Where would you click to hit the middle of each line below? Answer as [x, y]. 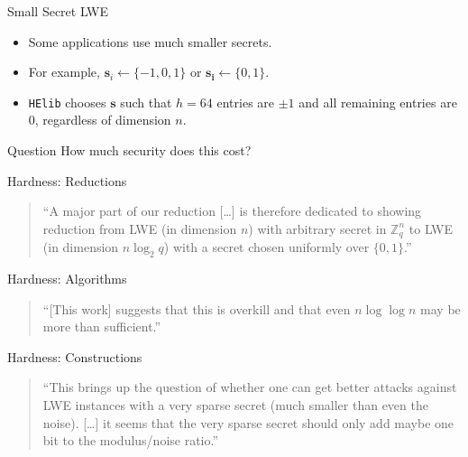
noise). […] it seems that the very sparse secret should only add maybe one [248, 422]
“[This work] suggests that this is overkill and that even [197, 308]
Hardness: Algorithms [67, 279]
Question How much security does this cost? [129, 150]
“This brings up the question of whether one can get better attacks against [250, 387]
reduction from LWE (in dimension [140, 228]
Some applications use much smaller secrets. [150, 41]
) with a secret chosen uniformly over [266, 247]
